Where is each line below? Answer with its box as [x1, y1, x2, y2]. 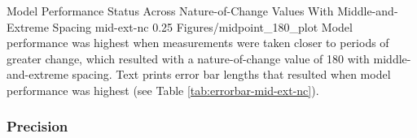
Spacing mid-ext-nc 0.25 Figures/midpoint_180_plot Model [52, 18, 353, 35]
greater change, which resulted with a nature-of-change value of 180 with [7, 50, 370, 67]
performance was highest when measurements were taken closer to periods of [7, 34, 389, 51]
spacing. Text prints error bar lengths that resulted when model [72, 66, 391, 83]
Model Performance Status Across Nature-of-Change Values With [7, 2, 334, 19]
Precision [7, 116, 68, 136]
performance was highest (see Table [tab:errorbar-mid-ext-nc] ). [7, 81, 319, 98]
